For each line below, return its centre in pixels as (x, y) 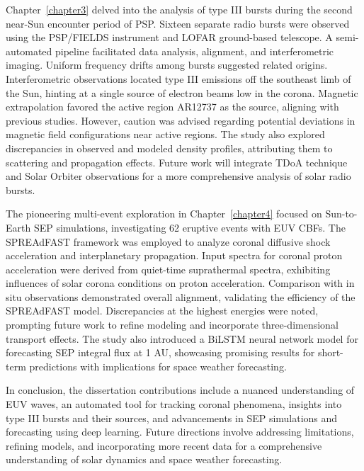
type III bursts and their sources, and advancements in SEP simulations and (172, 418)
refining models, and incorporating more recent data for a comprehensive (164, 445)
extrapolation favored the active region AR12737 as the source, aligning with (172, 107)
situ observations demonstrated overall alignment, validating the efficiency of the (181, 296)
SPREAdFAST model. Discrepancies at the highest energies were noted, (162, 311)
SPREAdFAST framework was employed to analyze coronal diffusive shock (168, 241)
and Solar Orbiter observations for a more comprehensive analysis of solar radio (178, 176)
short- (330, 352)
